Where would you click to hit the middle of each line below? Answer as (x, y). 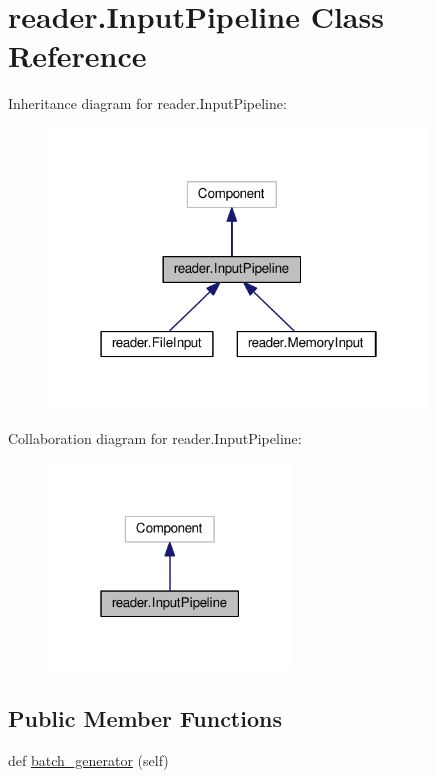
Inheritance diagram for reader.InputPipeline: (147, 103)
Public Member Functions (145, 718)
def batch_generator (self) (88, 760)
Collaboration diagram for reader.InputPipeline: (155, 438)
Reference (77, 55)
